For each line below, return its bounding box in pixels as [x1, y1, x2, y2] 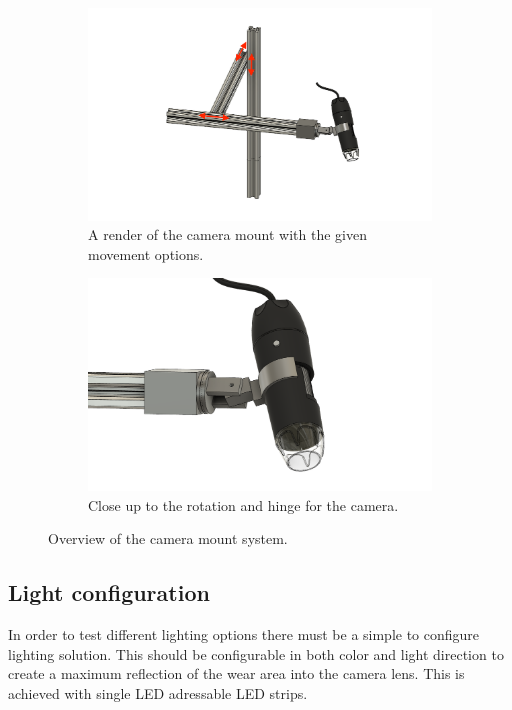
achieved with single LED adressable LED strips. [8, 682, 308, 703]
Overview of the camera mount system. [48, 528, 288, 549]
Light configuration [8, 577, 210, 608]
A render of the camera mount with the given [88, 224, 367, 245]
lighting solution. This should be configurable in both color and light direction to [8, 643, 504, 664]
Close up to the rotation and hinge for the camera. [88, 494, 399, 515]
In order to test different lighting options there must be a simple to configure [8, 624, 480, 645]
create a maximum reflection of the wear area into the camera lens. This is [8, 663, 465, 684]
